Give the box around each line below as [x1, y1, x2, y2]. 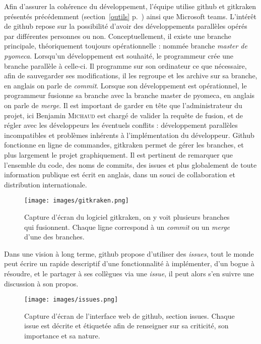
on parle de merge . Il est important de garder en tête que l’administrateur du [4, 100, 242, 110]
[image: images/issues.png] [24, 296, 118, 304]
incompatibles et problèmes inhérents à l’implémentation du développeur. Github [4, 129, 254, 140]
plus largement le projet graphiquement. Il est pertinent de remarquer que [4, 149, 233, 160]
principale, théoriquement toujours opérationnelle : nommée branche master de [4, 40, 247, 51]
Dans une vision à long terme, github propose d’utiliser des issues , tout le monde [4, 248, 254, 259]
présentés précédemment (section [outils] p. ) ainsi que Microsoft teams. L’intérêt [4, 11, 256, 21]
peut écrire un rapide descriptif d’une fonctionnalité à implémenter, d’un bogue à [4, 258, 254, 269]
